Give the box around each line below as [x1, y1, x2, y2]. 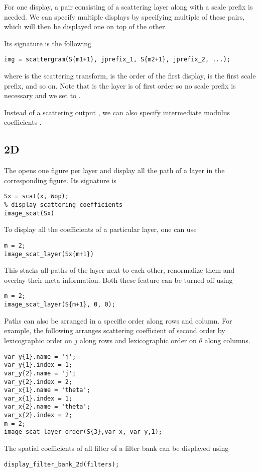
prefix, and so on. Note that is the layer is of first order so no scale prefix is [4, 80, 236, 91]
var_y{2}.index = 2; [4, 378, 73, 385]
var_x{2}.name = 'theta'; [4, 403, 90, 411]
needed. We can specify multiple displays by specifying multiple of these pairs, [4, 11, 245, 22]
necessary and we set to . [4, 90, 81, 101]
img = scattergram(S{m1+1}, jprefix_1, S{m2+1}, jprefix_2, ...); [4, 56, 231, 63]
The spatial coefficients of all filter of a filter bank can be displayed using [4, 443, 229, 453]
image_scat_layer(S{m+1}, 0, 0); [4, 301, 115, 308]
